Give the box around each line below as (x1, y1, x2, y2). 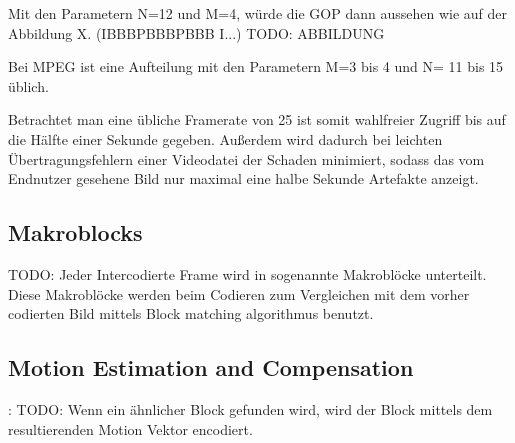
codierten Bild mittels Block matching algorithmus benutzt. (8, 303, 374, 324)
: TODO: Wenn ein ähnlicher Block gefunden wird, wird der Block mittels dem (8, 398, 493, 419)
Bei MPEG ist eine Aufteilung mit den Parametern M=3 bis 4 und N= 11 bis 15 (8, 56, 504, 77)
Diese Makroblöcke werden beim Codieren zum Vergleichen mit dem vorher (8, 283, 470, 304)
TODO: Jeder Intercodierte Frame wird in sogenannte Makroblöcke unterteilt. (8, 263, 487, 284)
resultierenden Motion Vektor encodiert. (8, 418, 253, 439)
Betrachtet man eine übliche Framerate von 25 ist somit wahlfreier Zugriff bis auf (8, 109, 506, 130)
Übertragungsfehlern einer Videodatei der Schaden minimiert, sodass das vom (8, 148, 485, 169)
